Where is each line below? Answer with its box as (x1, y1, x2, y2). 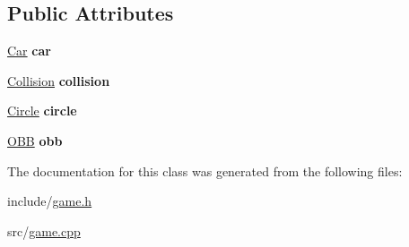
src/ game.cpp (7, 221, 81, 240)
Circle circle (7, 101, 77, 120)
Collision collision (7, 71, 110, 89)
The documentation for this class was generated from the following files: (7, 161, 403, 180)
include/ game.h (7, 192, 92, 210)
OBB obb (7, 131, 63, 149)
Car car (7, 41, 51, 60)
